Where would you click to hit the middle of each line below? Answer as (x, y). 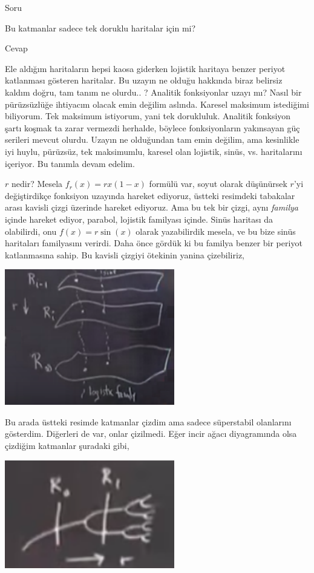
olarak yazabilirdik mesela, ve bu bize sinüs (216, 231)
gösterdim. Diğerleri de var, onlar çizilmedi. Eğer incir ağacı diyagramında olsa (151, 434)
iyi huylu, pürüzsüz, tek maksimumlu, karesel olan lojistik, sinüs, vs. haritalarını (154, 151)
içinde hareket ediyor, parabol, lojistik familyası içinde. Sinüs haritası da (139, 219)
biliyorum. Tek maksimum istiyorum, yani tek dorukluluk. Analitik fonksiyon (148, 116)
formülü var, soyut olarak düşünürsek (218, 184)
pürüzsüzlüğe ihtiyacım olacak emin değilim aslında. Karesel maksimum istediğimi (157, 104)
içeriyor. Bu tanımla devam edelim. (70, 163)
